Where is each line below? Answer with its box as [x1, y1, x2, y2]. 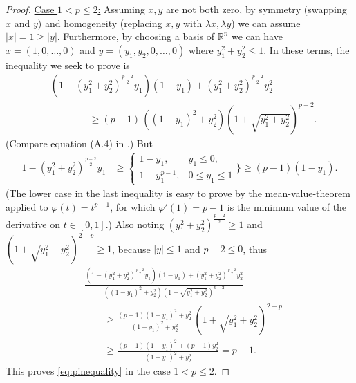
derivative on [6, 216, 60, 231]
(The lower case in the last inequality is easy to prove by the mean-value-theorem [6, 186, 350, 200]
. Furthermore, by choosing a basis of [57, 29, 215, 44]
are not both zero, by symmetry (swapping [166, 2, 347, 16]
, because [111, 241, 151, 256]
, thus [243, 241, 268, 256]
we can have [231, 29, 283, 44]
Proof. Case [6, 2, 55, 16]
